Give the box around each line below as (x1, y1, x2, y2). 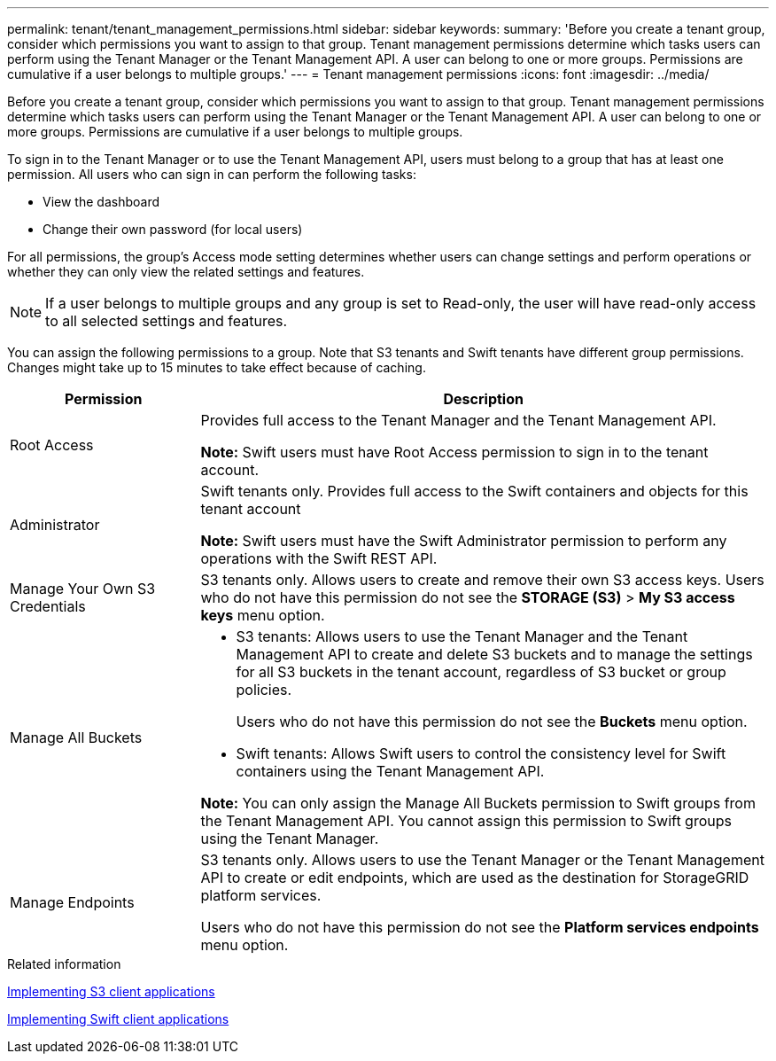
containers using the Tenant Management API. (236, 762, 545, 780)
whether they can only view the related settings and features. (7, 264, 365, 279)
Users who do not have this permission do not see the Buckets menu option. (236, 713, 748, 730)
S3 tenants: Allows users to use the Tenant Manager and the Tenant (236, 628, 688, 645)
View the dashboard (43, 194, 159, 209)
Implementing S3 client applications (7, 984, 215, 999)
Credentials (10, 597, 86, 615)
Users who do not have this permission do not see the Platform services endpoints (200, 918, 759, 936)
